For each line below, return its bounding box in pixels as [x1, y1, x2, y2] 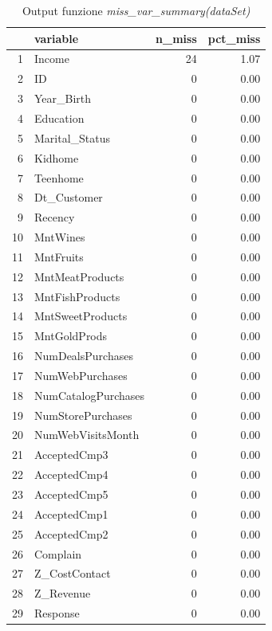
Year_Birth [34, 90, 92, 107]
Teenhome [34, 169, 84, 186]
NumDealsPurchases [34, 347, 133, 364]
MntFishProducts [34, 288, 120, 304]
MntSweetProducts [34, 308, 128, 324]
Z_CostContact [34, 565, 111, 582]
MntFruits [34, 248, 84, 265]
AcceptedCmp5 [34, 486, 108, 502]
